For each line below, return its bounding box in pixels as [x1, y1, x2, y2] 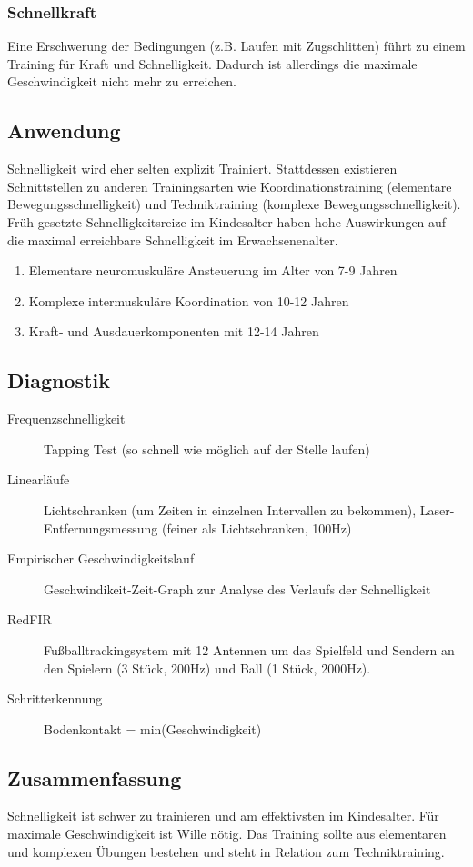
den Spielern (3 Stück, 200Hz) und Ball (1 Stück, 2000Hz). [44, 658, 371, 677]
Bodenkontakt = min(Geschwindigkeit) [44, 719, 262, 738]
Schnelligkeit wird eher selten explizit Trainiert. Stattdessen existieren [7, 159, 398, 178]
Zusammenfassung [7, 763, 182, 792]
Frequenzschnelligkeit [7, 409, 126, 428]
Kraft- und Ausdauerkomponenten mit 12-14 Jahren [28, 322, 319, 341]
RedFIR [7, 610, 52, 629]
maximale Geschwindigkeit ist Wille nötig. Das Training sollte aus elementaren [7, 824, 447, 843]
